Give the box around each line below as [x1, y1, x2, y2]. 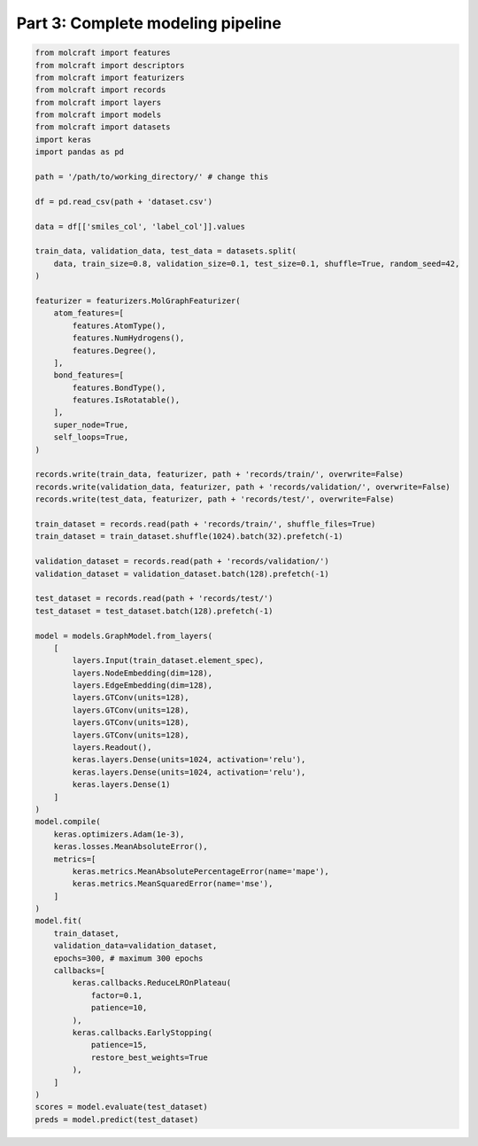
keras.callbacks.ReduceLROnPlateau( [72, 978, 232, 988]
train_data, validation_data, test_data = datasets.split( [35, 246, 297, 256]
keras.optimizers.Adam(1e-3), [53, 829, 185, 839]
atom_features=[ [53, 308, 124, 318]
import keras [35, 134, 92, 144]
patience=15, [90, 1040, 148, 1050]
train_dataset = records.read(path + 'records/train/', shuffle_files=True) [35, 518, 376, 529]
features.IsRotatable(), [72, 395, 181, 405]
